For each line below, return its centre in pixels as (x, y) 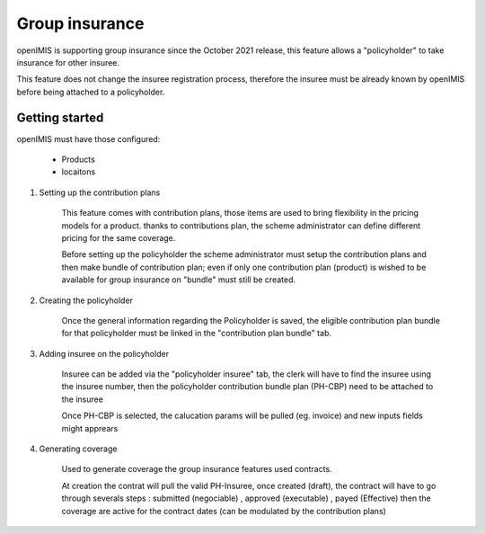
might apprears (90, 428)
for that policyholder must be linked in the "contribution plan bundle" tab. (197, 334)
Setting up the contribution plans (100, 192)
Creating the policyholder (86, 300)
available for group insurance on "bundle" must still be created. (179, 280)
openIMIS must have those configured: (88, 138)
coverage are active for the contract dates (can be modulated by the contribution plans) (224, 511)
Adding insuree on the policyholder (104, 353)
